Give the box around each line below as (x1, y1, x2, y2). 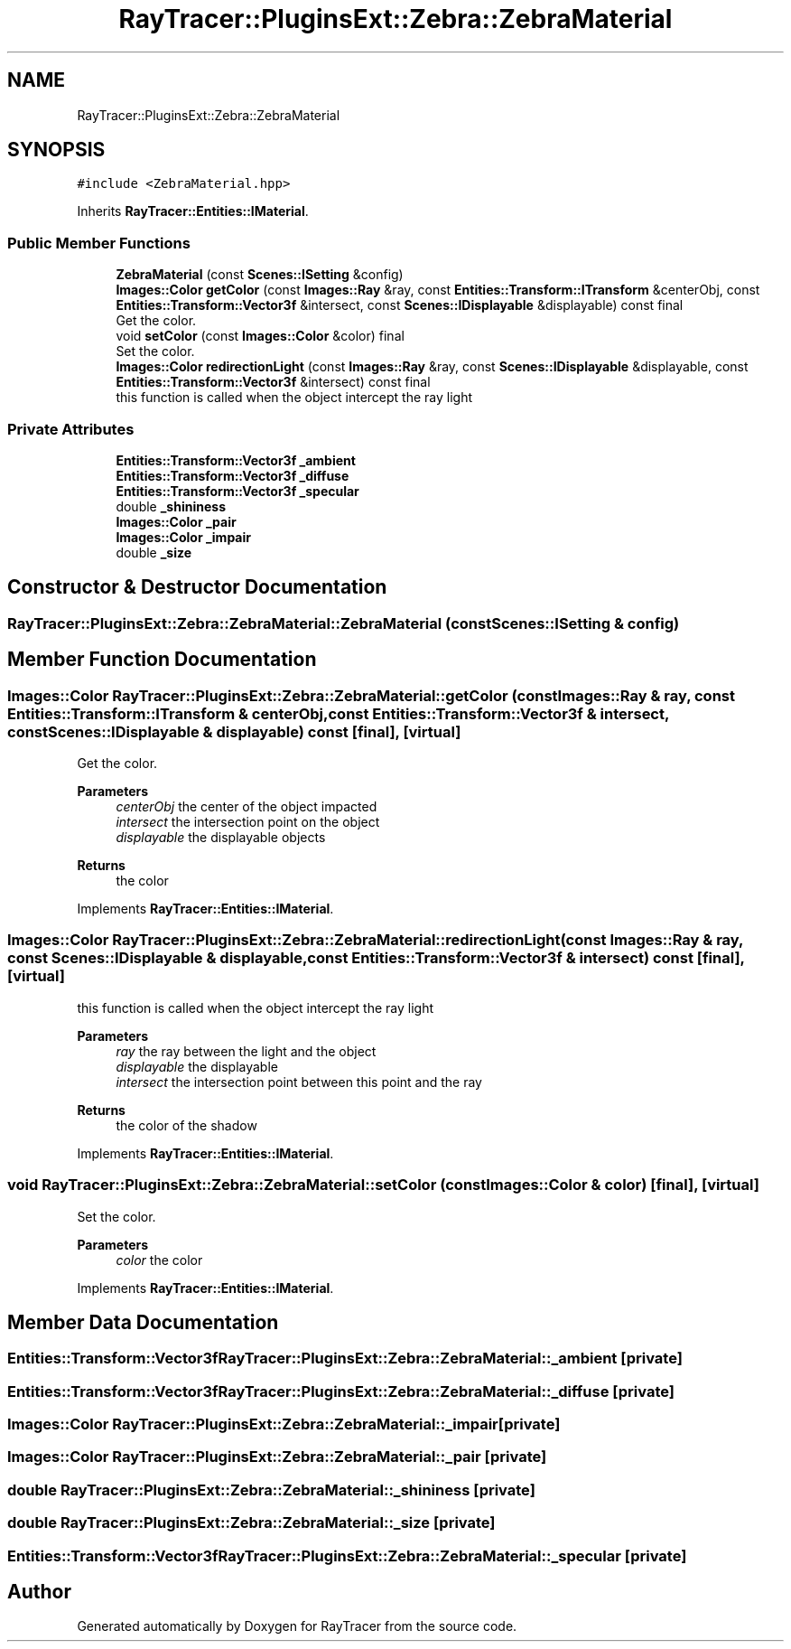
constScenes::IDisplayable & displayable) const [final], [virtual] (7, 722, 461, 741)
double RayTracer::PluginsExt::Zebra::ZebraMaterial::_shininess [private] (7, 1480, 535, 1499)
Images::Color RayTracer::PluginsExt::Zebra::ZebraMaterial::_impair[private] (7, 1415, 561, 1434)
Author (7, 1580, 71, 1604)
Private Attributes (7, 419, 135, 438)
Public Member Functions (7, 233, 191, 252)
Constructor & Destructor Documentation (7, 576, 387, 599)
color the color (116, 1251, 203, 1268)
